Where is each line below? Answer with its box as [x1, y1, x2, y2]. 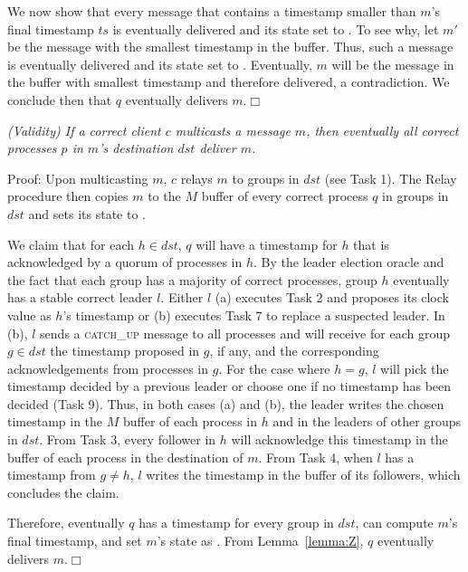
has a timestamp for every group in [138, 513, 334, 532]
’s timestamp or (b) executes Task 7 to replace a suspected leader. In [62, 305, 445, 324]
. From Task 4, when [258, 447, 373, 466]
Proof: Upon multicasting [7, 168, 148, 187]
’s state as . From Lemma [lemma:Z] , [157, 531, 364, 550]
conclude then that [7, 90, 112, 109]
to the [148, 186, 181, 205]
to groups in [232, 168, 300, 187]
